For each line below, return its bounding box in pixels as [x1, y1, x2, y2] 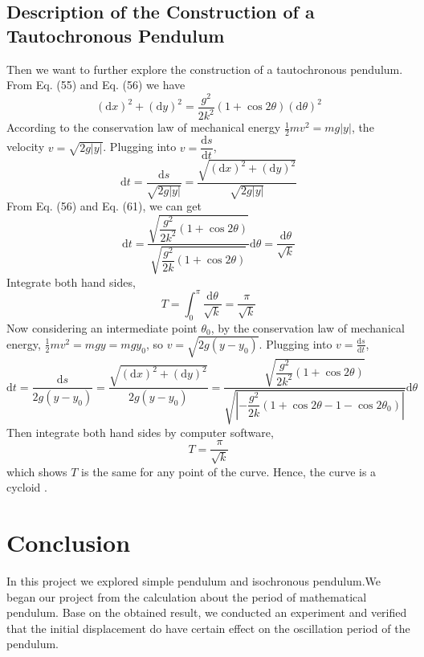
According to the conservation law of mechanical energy [6, 119, 281, 136]
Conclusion [6, 526, 131, 559]
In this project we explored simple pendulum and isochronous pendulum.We [6, 573, 381, 590]
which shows [6, 463, 67, 479]
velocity [6, 138, 45, 155]
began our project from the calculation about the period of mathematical [6, 588, 367, 605]
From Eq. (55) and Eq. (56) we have [6, 76, 185, 93]
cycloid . [6, 479, 47, 496]
